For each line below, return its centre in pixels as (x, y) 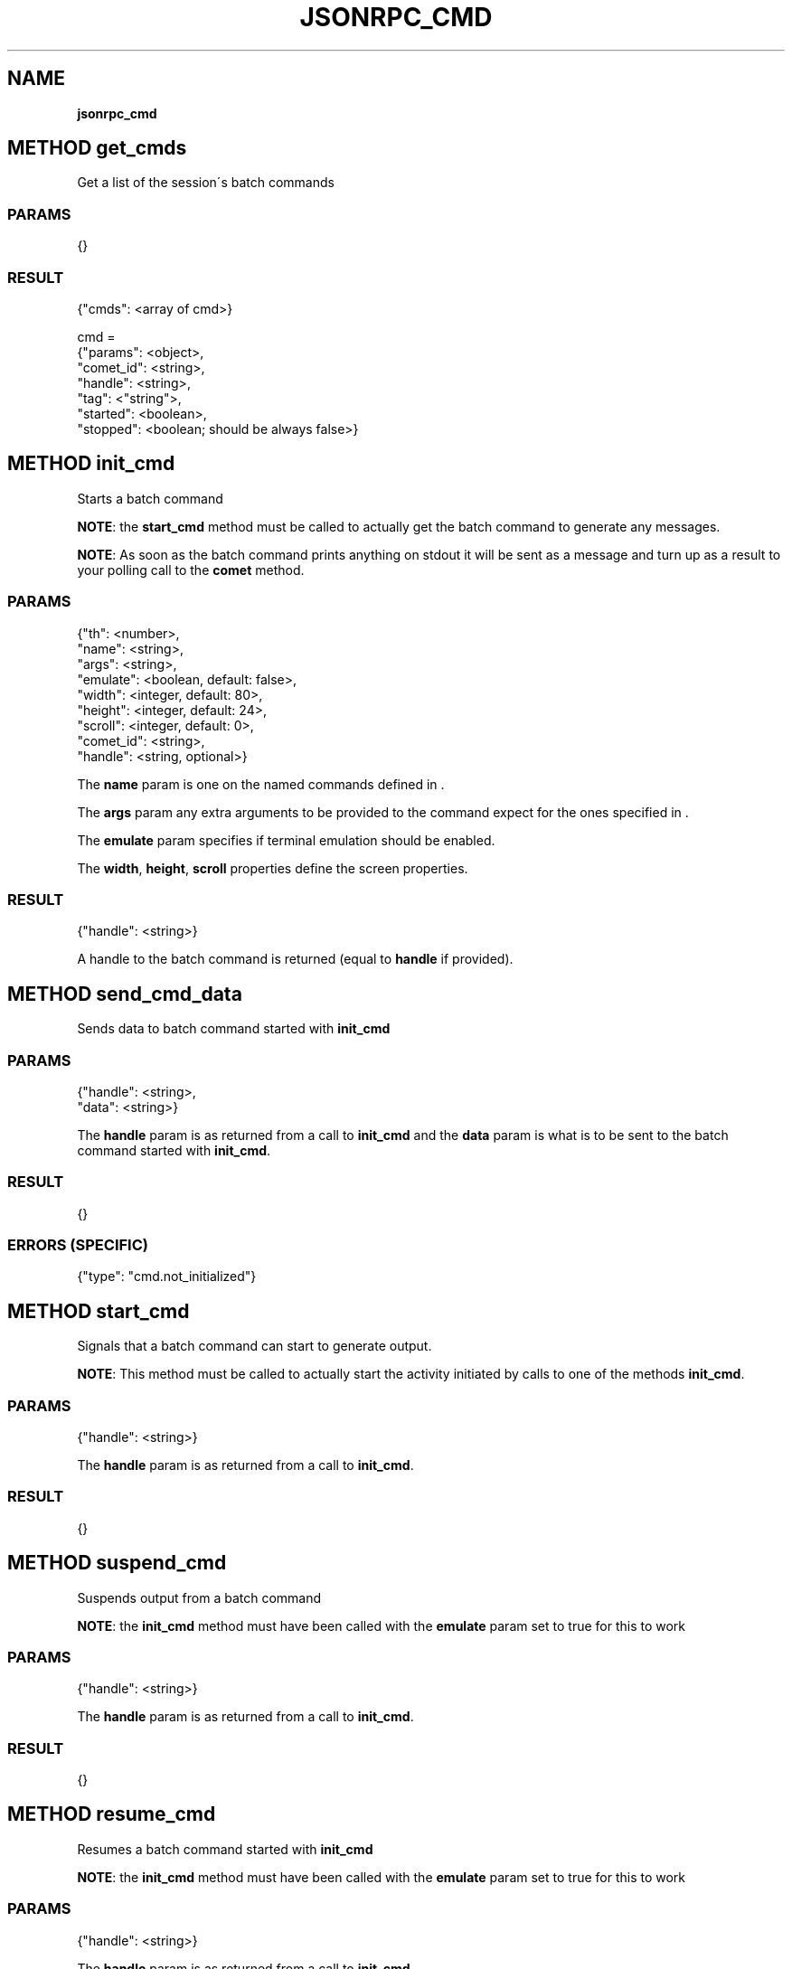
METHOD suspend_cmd (117, 1563)
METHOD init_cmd (91, 464)
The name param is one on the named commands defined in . (261, 784)
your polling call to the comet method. (191, 570)
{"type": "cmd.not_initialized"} (167, 1277)
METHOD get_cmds (97, 148)
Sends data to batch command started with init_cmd (234, 1029)
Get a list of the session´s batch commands (206, 183)
